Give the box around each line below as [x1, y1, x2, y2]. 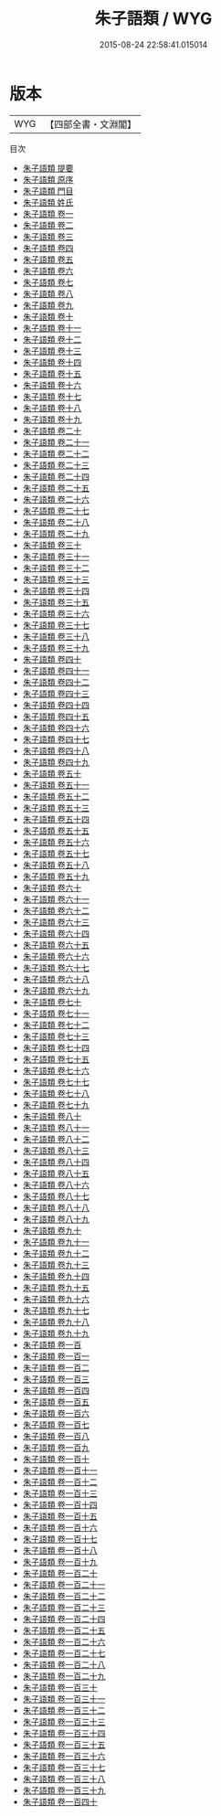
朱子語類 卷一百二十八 [22, 1659, 106, 1670]
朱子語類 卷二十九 [22, 527, 89, 539]
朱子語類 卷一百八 [22, 1430, 89, 1441]
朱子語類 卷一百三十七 [22, 1761, 106, 1773]
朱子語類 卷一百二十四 [22, 1613, 106, 1624]
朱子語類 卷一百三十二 [22, 1704, 106, 1715]
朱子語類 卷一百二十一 [22, 1578, 106, 1590]
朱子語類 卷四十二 [22, 676, 89, 687]
